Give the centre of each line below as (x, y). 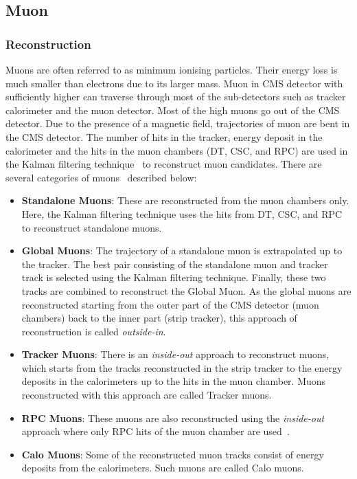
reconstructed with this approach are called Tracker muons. (147, 395)
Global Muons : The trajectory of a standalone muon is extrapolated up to (182, 250)
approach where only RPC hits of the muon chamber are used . (156, 431)
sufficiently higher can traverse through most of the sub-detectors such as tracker (176, 97)
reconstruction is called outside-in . (94, 331)
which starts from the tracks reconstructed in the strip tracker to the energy (182, 367)
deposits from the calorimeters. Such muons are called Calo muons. (163, 468)
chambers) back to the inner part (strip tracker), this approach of (159, 318)
